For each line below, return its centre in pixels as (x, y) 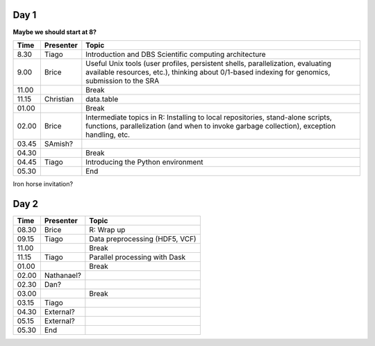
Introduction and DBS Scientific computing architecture (176, 54)
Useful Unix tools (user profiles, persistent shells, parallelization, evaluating (209, 63)
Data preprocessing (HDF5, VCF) (143, 238)
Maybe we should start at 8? (55, 32)
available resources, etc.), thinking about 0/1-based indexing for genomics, (208, 72)
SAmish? (58, 144)
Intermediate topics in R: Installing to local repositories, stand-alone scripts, (209, 117)
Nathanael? (62, 275)
